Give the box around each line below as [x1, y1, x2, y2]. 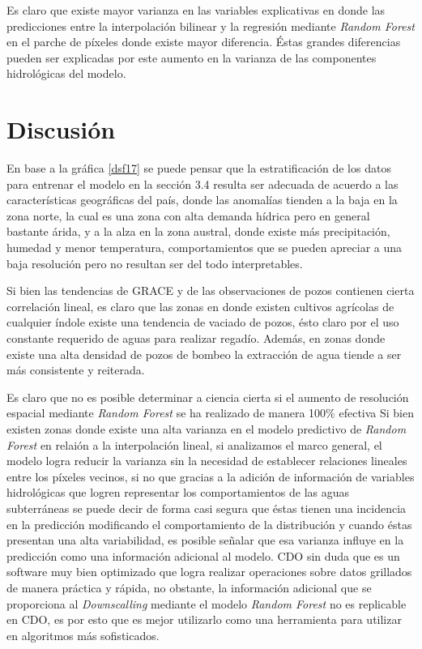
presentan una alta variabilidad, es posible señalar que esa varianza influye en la [6, 532, 404, 549]
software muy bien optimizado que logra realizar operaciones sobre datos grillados [6, 563, 412, 580]
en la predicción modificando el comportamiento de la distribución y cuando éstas [6, 515, 412, 532]
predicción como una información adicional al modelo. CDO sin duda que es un [6, 547, 400, 564]
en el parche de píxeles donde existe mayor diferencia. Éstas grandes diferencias [6, 33, 401, 50]
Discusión [6, 113, 116, 146]
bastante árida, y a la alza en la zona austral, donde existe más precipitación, [6, 223, 390, 240]
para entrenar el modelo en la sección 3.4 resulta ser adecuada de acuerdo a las [6, 175, 399, 192]
